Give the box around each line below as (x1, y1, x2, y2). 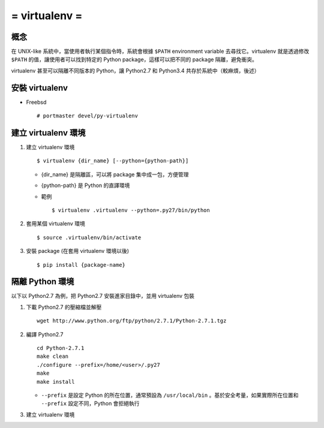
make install (37, 378, 75, 385)
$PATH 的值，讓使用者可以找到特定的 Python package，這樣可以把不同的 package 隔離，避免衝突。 (11, 56, 258, 63)
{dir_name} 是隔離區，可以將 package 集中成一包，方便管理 (41, 171, 189, 178)
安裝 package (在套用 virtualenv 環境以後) (26, 248, 129, 255)
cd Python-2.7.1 (37, 345, 85, 352)
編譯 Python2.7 (26, 330, 64, 338)
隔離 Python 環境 (11, 276, 74, 287)
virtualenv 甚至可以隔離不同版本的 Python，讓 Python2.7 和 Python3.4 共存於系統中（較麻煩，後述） (11, 67, 260, 74)
